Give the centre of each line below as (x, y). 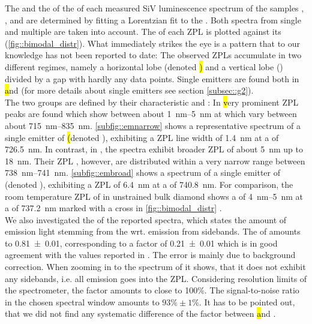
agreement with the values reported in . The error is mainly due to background (150, 255)
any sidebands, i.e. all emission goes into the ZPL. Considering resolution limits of (156, 278)
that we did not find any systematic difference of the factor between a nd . (140, 313)
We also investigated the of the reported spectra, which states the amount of (146, 219)
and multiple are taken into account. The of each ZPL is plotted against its (143, 31)
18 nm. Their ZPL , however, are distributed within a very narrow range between (155, 160)
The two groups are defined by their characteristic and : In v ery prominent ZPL (152, 102)
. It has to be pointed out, (247, 301)
